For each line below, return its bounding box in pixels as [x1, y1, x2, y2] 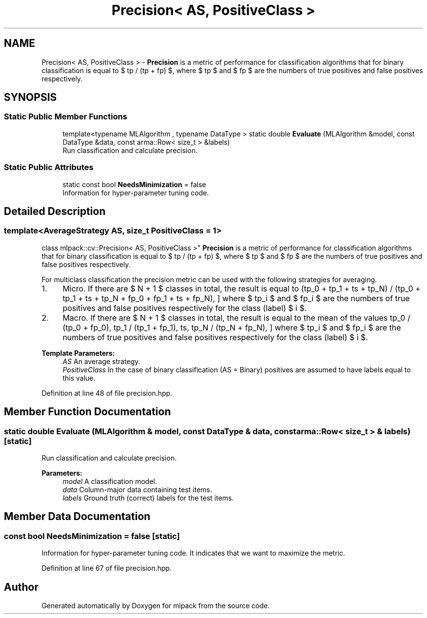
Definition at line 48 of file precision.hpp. [41, 388, 173, 397]
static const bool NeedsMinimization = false [62, 180, 206, 189]
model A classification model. [62, 477, 157, 485]
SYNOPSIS [4, 91, 57, 104]
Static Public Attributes [4, 162, 94, 173]
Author [4, 580, 39, 593]
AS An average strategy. [62, 357, 140, 366]
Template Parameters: [41, 348, 115, 357]
